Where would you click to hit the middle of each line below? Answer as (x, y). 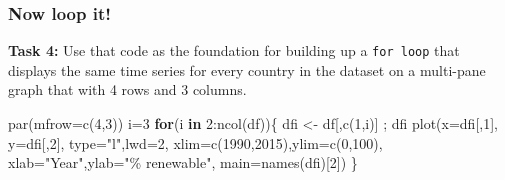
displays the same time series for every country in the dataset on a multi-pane (247, 69)
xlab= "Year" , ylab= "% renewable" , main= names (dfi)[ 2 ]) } (183, 162)
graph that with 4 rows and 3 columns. (127, 89)
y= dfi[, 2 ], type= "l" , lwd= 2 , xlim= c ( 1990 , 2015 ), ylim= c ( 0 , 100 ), (195, 142)
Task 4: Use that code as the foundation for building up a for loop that (234, 50)
